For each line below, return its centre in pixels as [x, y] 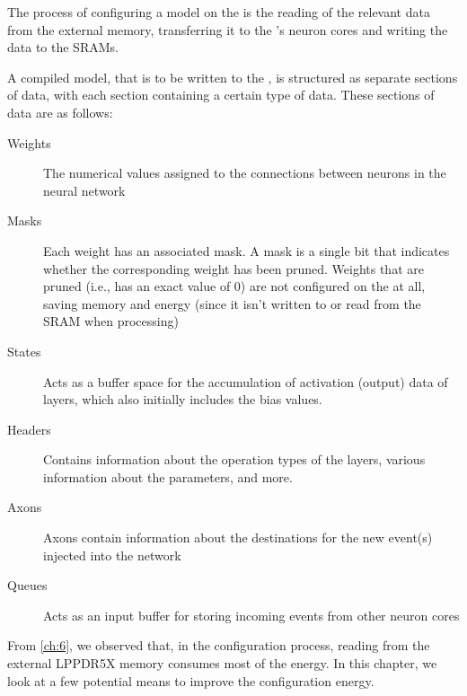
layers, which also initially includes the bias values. [183, 399]
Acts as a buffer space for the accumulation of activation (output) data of [246, 381]
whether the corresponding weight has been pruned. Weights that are [233, 268]
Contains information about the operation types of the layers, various [234, 459]
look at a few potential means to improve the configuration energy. [191, 680]
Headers [29, 429]
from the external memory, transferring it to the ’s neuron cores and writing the [228, 29]
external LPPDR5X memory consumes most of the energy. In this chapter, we [222, 663]
